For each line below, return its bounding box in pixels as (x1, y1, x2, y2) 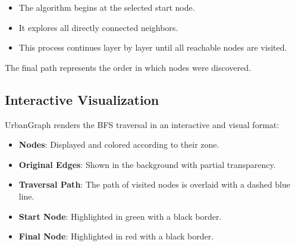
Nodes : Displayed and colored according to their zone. (18, 138, 219, 151)
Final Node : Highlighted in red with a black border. (18, 230, 214, 242)
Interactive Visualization (5, 90, 159, 108)
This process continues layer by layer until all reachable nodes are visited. (18, 41, 287, 54)
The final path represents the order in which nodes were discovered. (5, 61, 251, 73)
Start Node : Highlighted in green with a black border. (18, 210, 222, 222)
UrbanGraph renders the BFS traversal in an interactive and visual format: (5, 118, 280, 130)
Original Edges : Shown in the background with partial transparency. (18, 158, 276, 170)
